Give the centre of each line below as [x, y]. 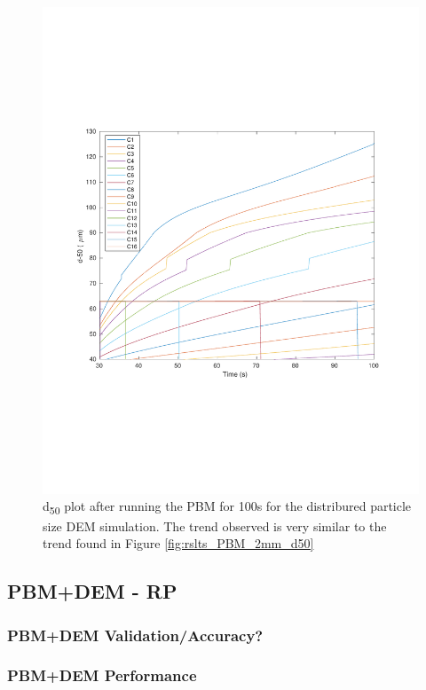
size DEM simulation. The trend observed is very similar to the [215, 525]
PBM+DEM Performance [102, 675]
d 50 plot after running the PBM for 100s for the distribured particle [227, 507]
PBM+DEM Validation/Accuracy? [135, 635]
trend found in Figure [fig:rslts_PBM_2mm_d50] [178, 543]
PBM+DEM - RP [92, 591]
